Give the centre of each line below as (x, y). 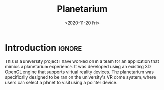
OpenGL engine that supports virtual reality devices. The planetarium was (80, 72)
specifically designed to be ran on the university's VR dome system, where (81, 77)
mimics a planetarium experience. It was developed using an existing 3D (78, 66)
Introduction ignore (44, 47)
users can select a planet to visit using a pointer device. (61, 82)
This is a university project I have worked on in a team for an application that (82, 61)
